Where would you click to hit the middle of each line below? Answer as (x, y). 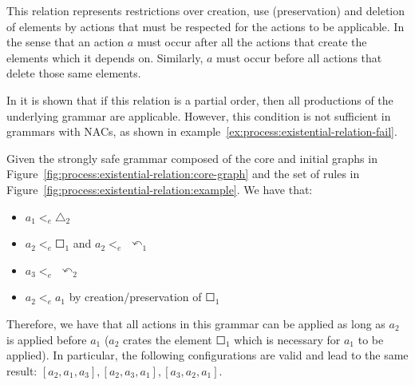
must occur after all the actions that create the (252, 42)
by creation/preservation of (135, 297)
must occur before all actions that (299, 57)
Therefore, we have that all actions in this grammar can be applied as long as (196, 323)
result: (22, 370)
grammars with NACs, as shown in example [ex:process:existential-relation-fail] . (202, 131)
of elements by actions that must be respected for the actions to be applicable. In (206, 26)
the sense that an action (65, 42)
